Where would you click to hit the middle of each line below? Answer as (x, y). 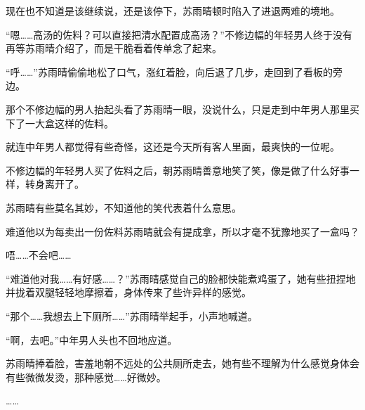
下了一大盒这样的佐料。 (60, 123)
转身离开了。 (54, 184)
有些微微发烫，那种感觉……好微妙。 (86, 377)
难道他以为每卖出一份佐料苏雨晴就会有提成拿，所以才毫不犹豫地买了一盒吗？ (182, 231)
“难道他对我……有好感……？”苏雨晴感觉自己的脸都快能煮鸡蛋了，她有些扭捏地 (181, 278)
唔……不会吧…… (39, 255)
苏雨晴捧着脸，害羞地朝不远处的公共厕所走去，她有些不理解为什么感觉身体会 (182, 363)
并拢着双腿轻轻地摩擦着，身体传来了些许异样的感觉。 (128, 292)
